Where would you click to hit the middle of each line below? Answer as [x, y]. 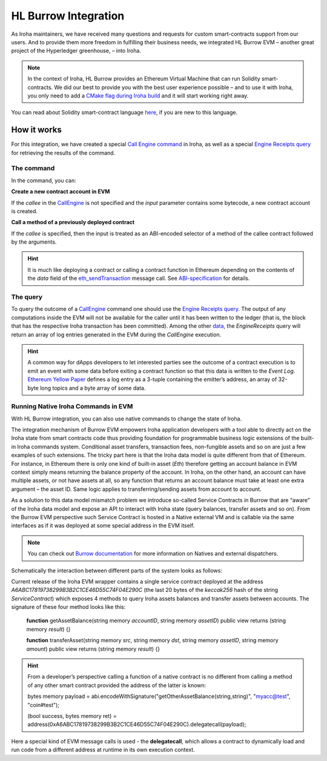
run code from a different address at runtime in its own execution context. [103, 750]
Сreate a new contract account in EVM [61, 191]
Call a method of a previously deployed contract [73, 222]
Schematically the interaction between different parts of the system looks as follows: [117, 570]
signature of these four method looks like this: [68, 607]
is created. [25, 211]
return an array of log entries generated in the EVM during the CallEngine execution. [116, 334]
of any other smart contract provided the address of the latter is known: [117, 685]
